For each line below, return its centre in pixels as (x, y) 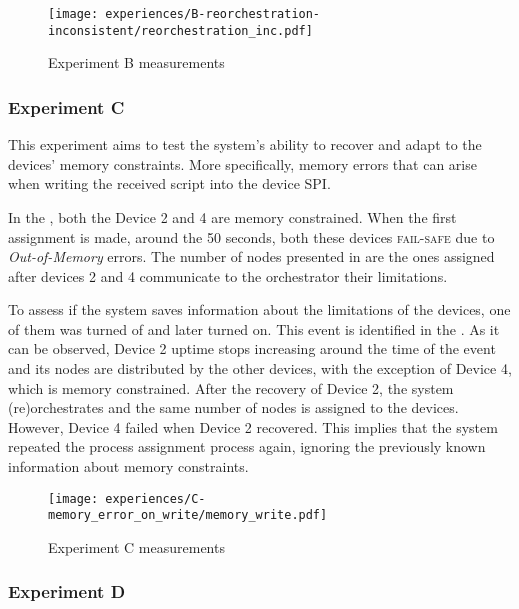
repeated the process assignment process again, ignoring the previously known (247, 446)
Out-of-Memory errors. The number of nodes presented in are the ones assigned (251, 256)
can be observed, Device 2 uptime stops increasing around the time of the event (252, 348)
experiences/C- (155, 498)
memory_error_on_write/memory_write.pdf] (188, 515)
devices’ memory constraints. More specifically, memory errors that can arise (242, 163)
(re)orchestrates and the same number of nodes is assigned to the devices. (233, 407)
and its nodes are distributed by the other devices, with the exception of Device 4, (260, 368)
